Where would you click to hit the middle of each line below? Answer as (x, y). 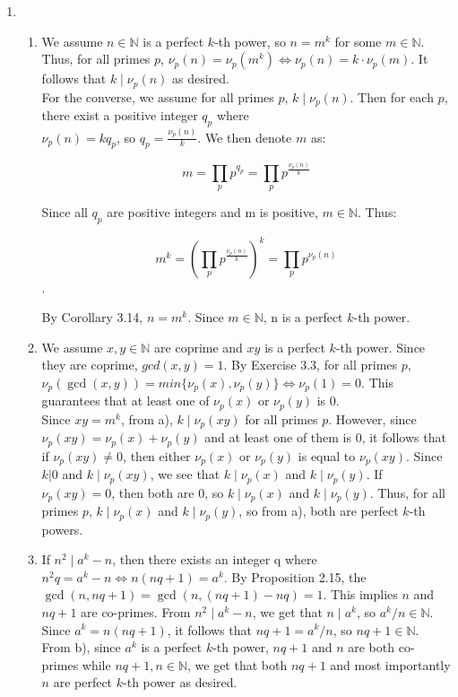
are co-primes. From (136, 611)
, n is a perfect (303, 317)
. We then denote (245, 137)
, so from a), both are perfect (319, 511)
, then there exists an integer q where (215, 559)
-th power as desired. (180, 682)
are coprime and (199, 347)
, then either (157, 455)
